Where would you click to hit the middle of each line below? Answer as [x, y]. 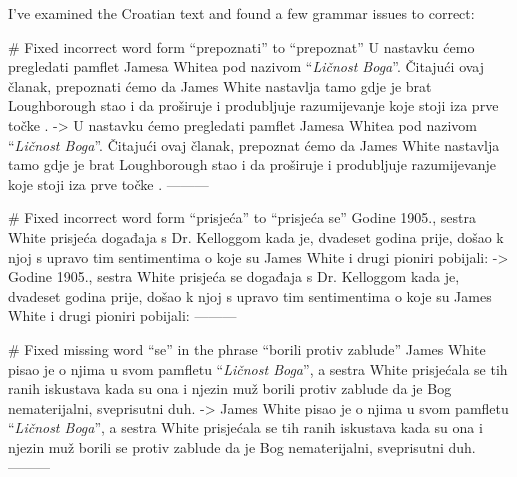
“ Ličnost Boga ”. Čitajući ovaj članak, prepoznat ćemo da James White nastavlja [254, 144]
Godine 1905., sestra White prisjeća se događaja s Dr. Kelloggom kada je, [234, 276]
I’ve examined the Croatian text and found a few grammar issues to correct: [241, 13]
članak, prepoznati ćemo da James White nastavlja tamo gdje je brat [220, 85]
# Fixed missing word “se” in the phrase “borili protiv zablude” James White [247, 348]
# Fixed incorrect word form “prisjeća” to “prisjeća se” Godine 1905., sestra [242, 217]
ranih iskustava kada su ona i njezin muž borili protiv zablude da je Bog [230, 388]
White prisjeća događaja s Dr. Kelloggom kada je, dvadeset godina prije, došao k [256, 236]
